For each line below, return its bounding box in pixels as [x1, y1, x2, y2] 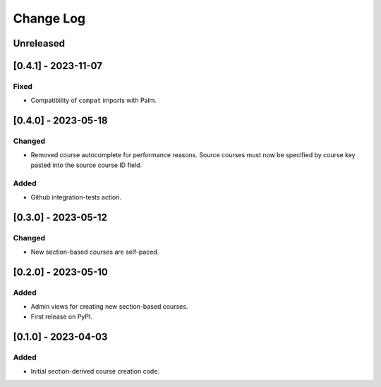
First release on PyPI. [30, 312, 93, 321]
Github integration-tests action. [30, 193, 121, 202]
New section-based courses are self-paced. [30, 247, 159, 257]
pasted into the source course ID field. [30, 161, 143, 169]
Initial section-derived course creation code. [30, 367, 160, 375]
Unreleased [13, 37, 66, 49]
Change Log [13, 11, 86, 26]
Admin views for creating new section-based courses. [30, 302, 188, 311]
